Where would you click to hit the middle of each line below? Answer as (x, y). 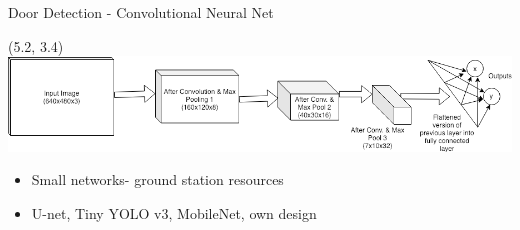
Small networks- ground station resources (157, 179)
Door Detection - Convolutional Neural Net (141, 12)
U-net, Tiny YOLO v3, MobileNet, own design (174, 212)
